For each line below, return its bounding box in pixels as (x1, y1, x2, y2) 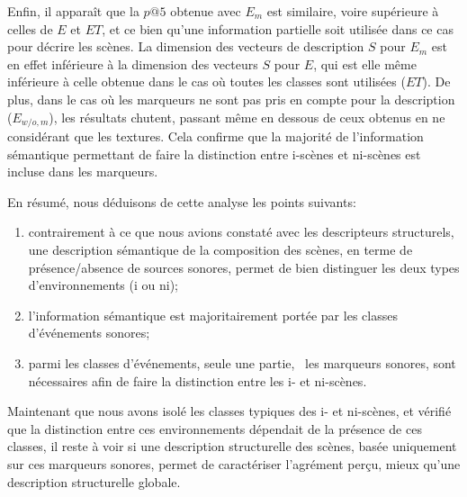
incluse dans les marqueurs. (7, 162, 158, 181)
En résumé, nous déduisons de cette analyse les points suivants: (7, 192, 356, 211)
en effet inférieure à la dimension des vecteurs (7, 54, 258, 73)
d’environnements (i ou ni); (28, 276, 178, 294)
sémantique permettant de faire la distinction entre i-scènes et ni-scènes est (7, 144, 421, 163)
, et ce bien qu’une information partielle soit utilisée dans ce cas (102, 19, 454, 38)
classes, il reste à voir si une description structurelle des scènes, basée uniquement (7, 437, 457, 456)
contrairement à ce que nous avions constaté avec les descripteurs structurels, (28, 222, 454, 241)
